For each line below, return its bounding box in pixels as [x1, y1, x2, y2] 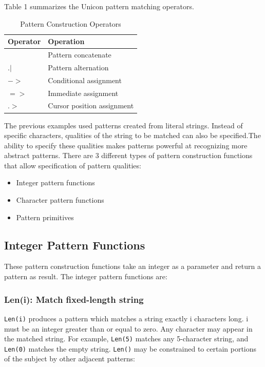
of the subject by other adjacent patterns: [4, 353, 135, 364]
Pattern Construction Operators [20, 18, 121, 29]
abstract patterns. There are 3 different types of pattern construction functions [4, 150, 253, 161]
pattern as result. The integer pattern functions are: [4, 271, 167, 282]
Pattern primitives [16, 211, 74, 222]
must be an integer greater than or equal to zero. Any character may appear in [4, 323, 253, 334]
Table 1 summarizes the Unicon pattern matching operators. [4, 1, 194, 11]
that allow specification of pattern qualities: [4, 160, 141, 170]
